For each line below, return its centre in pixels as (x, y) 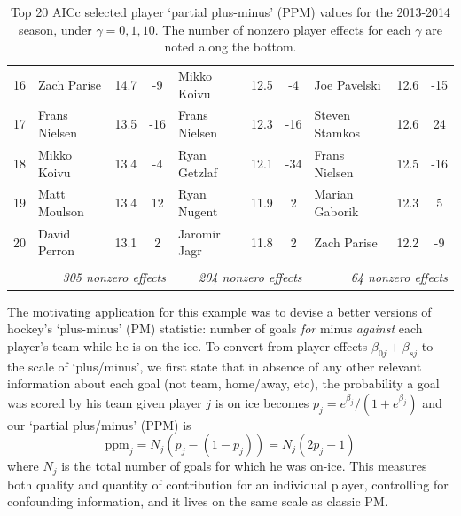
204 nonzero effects (250, 277)
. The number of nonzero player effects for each (283, 29)
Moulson (61, 211)
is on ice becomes (262, 402)
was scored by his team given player (105, 402)
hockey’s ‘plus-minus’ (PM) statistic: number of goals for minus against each (215, 328)
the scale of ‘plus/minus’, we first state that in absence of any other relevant (215, 366)
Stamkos (337, 133)
